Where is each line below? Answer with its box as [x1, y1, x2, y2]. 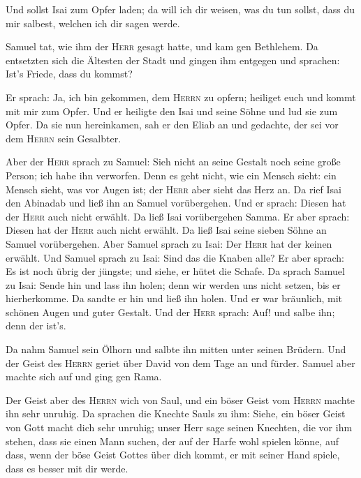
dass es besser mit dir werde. [6, 461, 128, 475]
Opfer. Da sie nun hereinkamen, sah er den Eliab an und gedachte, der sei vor [6, 117, 339, 132]
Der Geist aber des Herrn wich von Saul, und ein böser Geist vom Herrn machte [6, 392, 355, 407]
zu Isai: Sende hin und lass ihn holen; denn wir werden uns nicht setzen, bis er [6, 277, 341, 292]
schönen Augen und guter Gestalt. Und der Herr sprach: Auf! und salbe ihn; [6, 304, 335, 319]
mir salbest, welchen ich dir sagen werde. [6, 15, 180, 30]
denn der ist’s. [6, 318, 66, 333]
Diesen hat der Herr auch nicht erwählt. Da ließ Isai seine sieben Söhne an [6, 223, 327, 237]
